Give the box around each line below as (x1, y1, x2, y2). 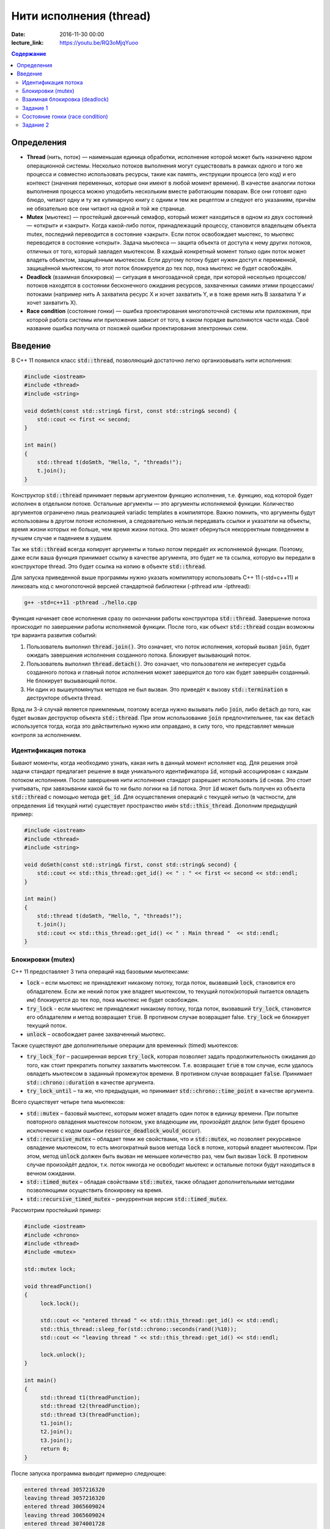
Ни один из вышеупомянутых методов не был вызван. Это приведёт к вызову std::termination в (26, 686, 288, 693)
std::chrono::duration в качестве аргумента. (26, 1078, 155, 1086)
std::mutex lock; (24, 1266, 76, 1273)
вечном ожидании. (26, 1169, 76, 1177)
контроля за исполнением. (11, 731, 82, 738)
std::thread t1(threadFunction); (40, 1394, 141, 1401)
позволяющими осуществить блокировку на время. (26, 1187, 163, 1194)
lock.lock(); (40, 1300, 79, 1307)
